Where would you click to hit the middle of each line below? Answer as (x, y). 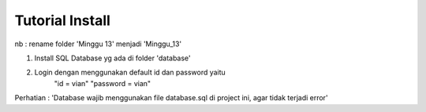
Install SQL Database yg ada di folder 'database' (112, 58)
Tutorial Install (62, 20)
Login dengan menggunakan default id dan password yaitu (130, 72)
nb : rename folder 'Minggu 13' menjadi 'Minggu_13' (98, 44)
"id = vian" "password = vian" (103, 83)
